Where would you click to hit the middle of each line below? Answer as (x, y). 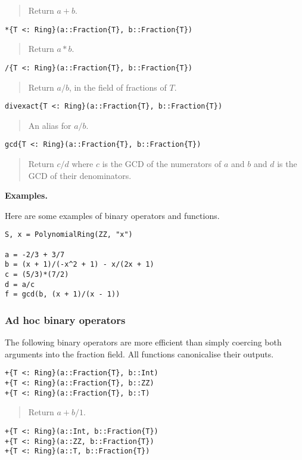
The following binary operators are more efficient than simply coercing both (143, 342)
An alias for (50, 125)
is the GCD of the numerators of (162, 163)
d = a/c (20, 284)
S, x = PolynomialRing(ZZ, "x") (69, 235)
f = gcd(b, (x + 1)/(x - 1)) (63, 294)
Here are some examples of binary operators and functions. (112, 215)
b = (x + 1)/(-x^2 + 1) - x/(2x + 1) (80, 265)
